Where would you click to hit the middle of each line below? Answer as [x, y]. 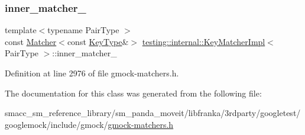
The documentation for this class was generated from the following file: [133, 93]
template [21, 30]
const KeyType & [98, 41]
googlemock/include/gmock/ [56, 124]
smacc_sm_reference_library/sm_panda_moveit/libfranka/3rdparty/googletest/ [153, 113]
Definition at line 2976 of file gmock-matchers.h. [92, 73]
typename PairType [83, 30]
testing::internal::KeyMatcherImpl [204, 41]
